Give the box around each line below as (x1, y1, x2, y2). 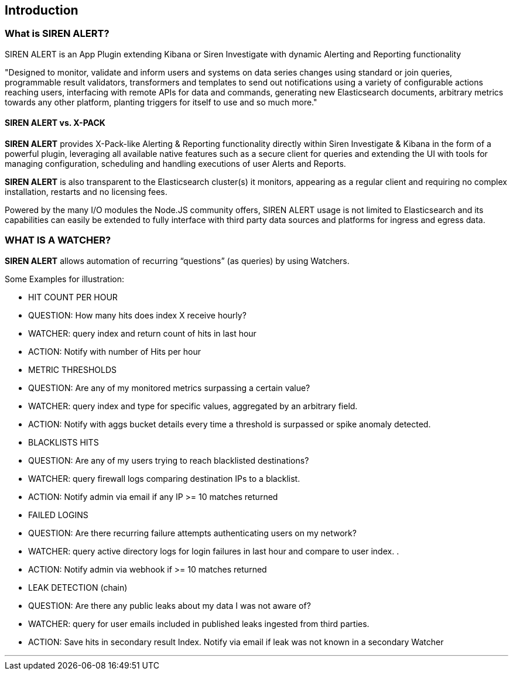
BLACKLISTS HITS (28, 437, 99, 447)
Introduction (5, 3, 78, 18)
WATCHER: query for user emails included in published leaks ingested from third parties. (28, 618, 370, 629)
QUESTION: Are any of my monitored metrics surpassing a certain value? (28, 382, 310, 393)
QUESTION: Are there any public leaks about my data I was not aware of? (28, 600, 311, 611)
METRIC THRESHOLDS (28, 364, 117, 375)
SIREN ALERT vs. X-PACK (5, 118, 105, 128)
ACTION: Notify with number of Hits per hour (28, 346, 201, 357)
